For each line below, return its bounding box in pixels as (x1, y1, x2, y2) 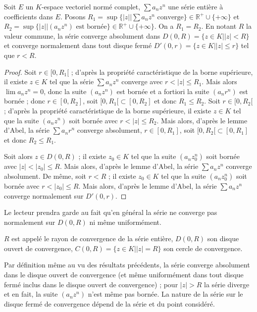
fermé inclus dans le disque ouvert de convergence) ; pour (4, 279, 178, 289)
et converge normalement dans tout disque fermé (4, 40, 152, 51)
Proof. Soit (4, 66, 37, 77)
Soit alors (4, 151, 33, 161)
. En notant (201, 21, 237, 31)
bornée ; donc (4, 96, 45, 106)
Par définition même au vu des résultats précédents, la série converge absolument (4, 260, 250, 270)
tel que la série (49, 76, 94, 87)
